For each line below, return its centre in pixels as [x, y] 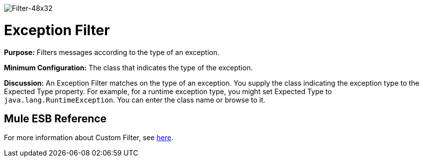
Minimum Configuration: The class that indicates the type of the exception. [128, 67]
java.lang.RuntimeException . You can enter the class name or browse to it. [135, 100]
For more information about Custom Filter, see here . [89, 138]
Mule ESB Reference [55, 118]
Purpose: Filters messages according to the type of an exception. [112, 52]
